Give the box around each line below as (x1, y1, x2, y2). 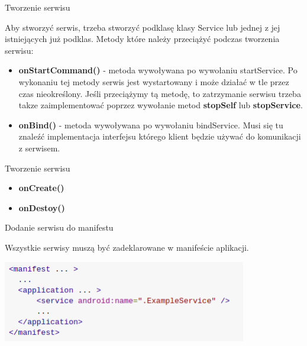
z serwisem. (18, 141, 60, 154)
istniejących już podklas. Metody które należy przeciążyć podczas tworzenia (5, 33, 280, 45)
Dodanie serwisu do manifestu (5, 221, 114, 234)
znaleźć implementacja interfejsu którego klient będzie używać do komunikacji (18, 130, 301, 143)
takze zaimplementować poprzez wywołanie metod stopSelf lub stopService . (18, 99, 303, 111)
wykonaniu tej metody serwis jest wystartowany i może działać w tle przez (18, 75, 289, 88)
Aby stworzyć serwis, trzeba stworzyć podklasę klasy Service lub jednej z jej (5, 21, 280, 33)
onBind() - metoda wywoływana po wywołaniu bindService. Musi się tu (18, 118, 283, 131)
